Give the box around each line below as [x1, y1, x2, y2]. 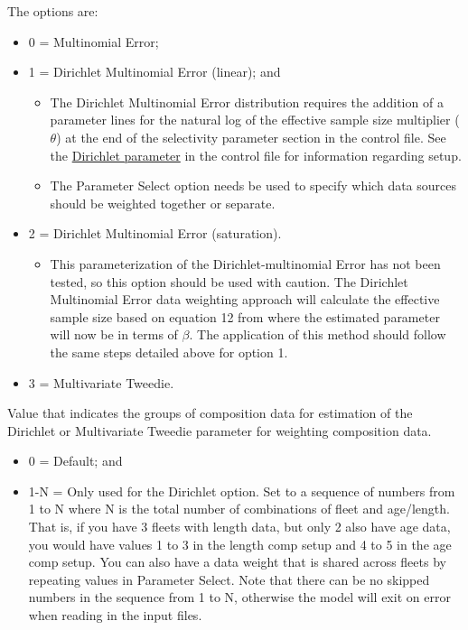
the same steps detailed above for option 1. [50, 342, 288, 361]
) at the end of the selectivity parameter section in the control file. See [56, 127, 446, 146]
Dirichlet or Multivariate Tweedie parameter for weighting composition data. [7, 421, 432, 440]
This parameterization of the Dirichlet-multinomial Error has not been [50, 254, 441, 273]
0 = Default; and [28, 451, 123, 470]
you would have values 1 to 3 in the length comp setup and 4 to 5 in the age [28, 534, 452, 553]
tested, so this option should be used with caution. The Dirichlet [50, 272, 408, 291]
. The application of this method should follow [189, 325, 446, 344]
